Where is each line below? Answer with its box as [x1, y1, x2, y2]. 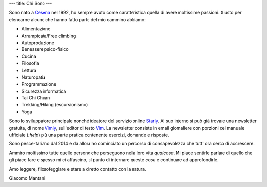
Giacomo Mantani [9, 175, 45, 181]
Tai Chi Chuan [21, 95, 50, 101]
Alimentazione [21, 26, 51, 32]
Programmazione [21, 81, 57, 87]
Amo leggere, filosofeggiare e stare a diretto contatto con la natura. [9, 166, 146, 172]
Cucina [21, 53, 37, 59]
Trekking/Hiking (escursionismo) [21, 102, 88, 108]
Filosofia [21, 60, 39, 66]
